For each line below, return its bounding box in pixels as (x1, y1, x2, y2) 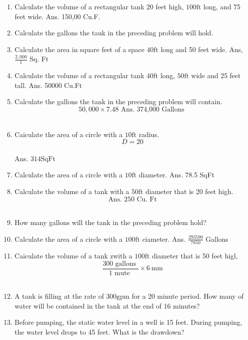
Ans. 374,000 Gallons (121, 106, 185, 113)
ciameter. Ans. (142, 233, 186, 244)
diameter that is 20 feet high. (145, 186, 233, 196)
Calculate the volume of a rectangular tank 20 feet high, (14, 1, 184, 11)
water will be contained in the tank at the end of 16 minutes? (14, 300, 200, 311)
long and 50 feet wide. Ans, (161, 44, 243, 54)
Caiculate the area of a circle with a (14, 129, 123, 139)
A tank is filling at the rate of (14, 291, 104, 301)
